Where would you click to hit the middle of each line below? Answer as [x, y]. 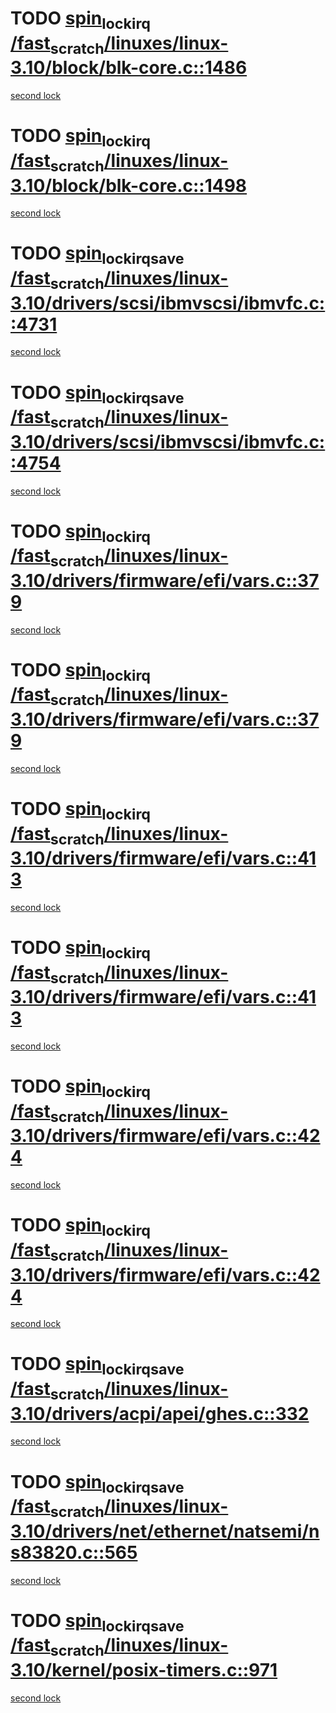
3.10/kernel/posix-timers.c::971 [144, 1669]
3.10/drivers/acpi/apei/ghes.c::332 [160, 1413]
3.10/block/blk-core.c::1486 [129, 68]
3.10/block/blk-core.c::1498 [129, 185]
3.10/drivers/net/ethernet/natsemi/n [165, 1531]
